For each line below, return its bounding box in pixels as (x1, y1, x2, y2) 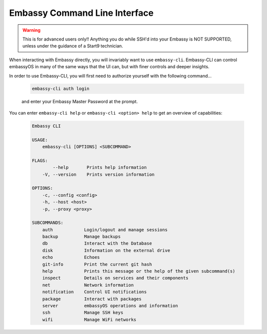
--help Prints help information (52, 165, 147, 170)
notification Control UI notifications (42, 289, 147, 295)
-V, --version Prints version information (42, 171, 155, 177)
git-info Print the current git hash (42, 261, 152, 267)
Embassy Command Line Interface (9, 7, 154, 18)
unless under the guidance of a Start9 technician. (22, 43, 123, 49)
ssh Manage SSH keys (42, 310, 124, 316)
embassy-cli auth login (32, 86, 90, 91)
